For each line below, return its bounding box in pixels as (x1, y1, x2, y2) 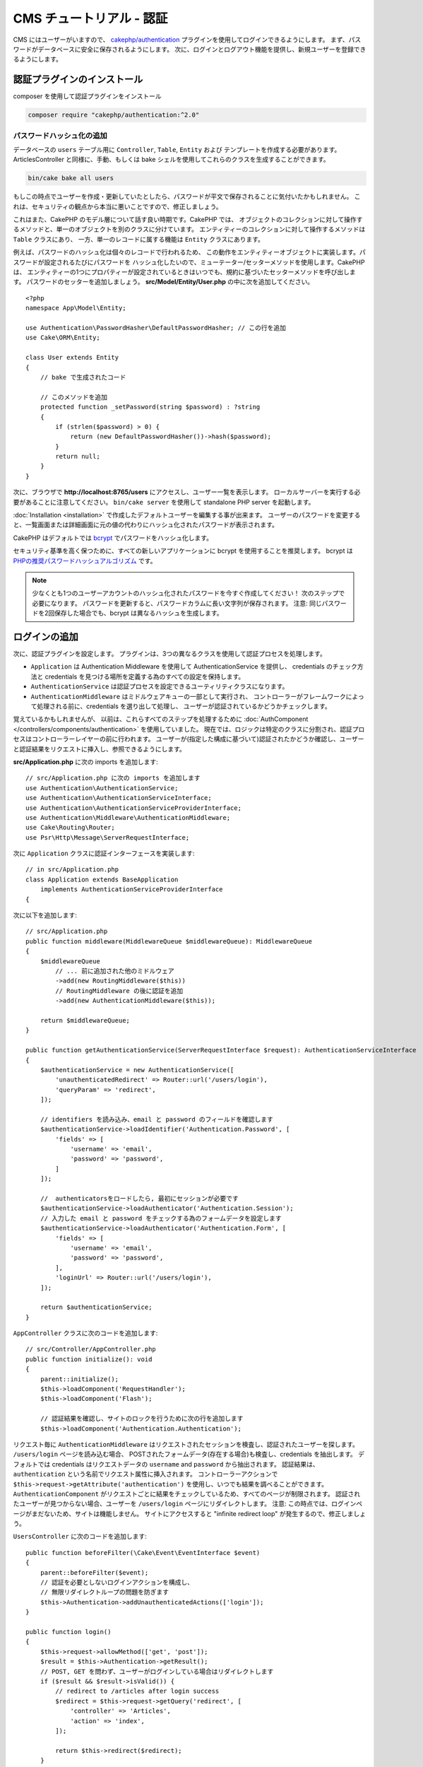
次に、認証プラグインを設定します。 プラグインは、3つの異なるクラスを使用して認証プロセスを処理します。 (13, 650, 326, 658)
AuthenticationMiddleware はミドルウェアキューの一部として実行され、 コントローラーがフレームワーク (30, 692, 346, 700)
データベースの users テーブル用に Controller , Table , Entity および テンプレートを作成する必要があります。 (13, 145, 341, 153)
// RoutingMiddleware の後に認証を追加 (55, 987, 184, 994)
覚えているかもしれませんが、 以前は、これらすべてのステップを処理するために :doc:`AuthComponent (13, 715, 309, 724)
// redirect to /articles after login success (55, 1687, 220, 1696)
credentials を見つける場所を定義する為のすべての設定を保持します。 (44, 672, 245, 681)
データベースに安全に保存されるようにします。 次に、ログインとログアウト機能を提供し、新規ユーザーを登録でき (37, 45, 367, 53)
